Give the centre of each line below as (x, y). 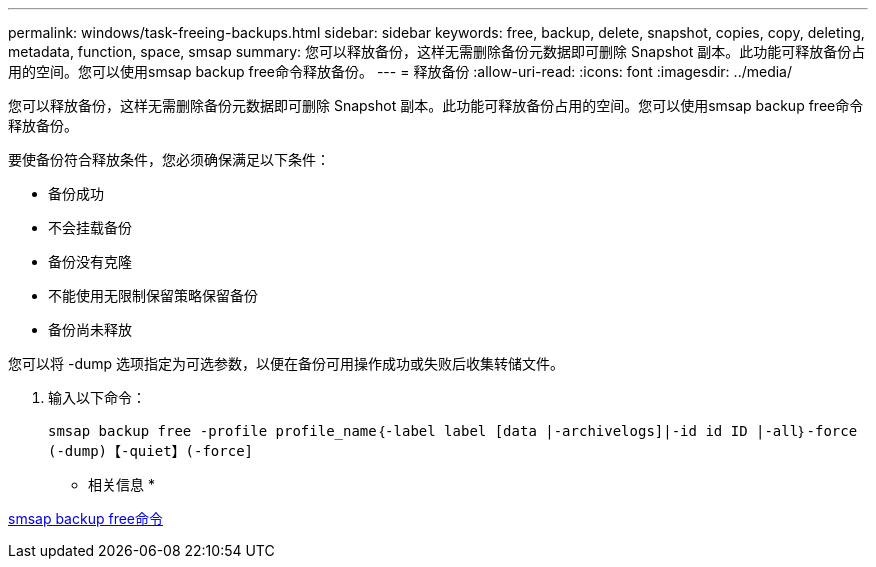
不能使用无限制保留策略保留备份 (153, 295)
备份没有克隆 (90, 261)
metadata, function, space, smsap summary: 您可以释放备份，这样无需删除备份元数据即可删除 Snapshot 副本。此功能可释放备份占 (437, 51)
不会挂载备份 (90, 227)
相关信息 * (121, 484)
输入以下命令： (97, 397)
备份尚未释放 (90, 329)
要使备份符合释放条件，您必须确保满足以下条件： (169, 159)
